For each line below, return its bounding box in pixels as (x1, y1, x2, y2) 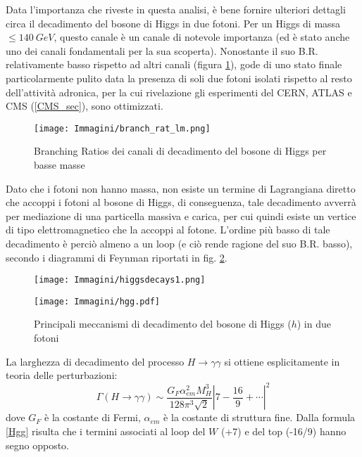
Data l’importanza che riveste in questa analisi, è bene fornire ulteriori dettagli (6, 2, 346, 16)
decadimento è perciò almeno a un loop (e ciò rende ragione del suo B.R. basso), (6, 236, 353, 250)
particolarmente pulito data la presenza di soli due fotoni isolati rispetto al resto (6, 70, 352, 85)
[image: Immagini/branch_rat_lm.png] (34, 123, 211, 134)
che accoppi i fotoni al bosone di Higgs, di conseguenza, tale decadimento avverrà (6, 195, 356, 210)
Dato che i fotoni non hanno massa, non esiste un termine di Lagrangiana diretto (6, 181, 356, 195)
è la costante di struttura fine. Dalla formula (163, 410, 356, 425)
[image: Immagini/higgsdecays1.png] (34, 275, 206, 285)
